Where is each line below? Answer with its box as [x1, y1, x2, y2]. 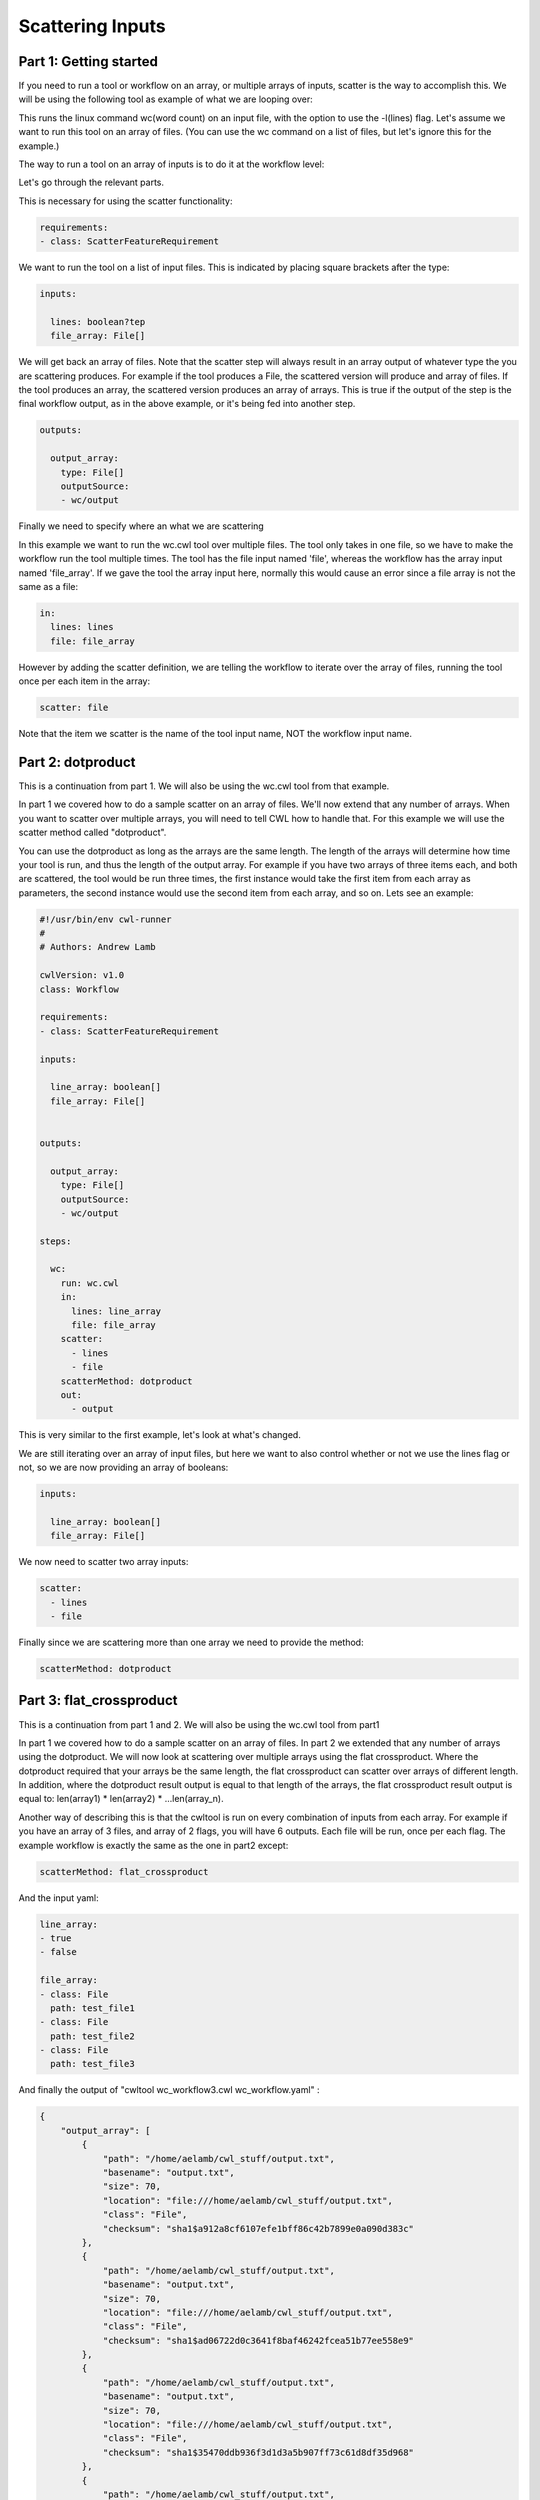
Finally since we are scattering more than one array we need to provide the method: [18, 1636, 364, 1649]
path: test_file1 [50, 2002, 135, 2014]
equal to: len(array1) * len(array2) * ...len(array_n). [18, 1793, 224, 1805]
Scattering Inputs [18, 15, 166, 37]
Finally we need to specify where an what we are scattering [18, 520, 264, 532]
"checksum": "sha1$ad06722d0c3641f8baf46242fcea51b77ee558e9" [102, 2335, 415, 2346]
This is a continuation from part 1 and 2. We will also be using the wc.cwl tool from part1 [18, 1718, 380, 1730]
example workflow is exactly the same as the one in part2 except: [18, 1839, 289, 1851]
